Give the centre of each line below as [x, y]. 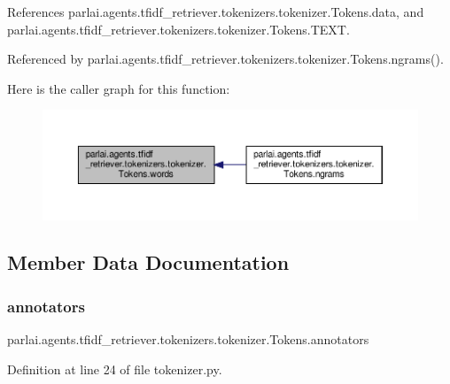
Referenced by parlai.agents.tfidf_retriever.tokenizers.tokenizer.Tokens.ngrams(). [225, 59]
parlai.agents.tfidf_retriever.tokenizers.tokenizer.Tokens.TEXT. [178, 29]
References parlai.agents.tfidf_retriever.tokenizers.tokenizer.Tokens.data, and [216, 12]
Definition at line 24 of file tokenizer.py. [115, 369]
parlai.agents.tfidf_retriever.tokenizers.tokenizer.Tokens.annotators [188, 339]
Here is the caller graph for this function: [119, 88]
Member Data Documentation [148, 262]
